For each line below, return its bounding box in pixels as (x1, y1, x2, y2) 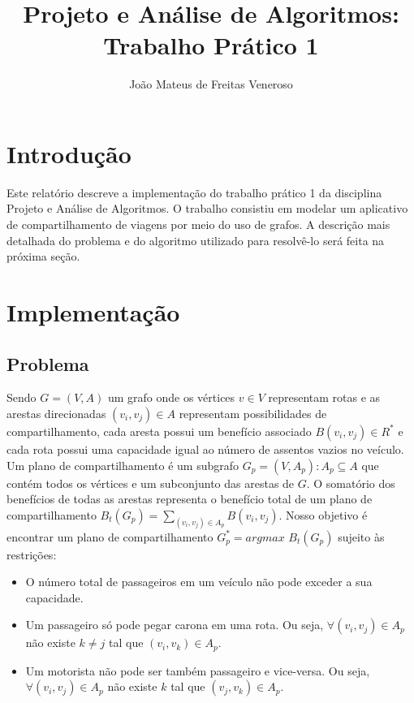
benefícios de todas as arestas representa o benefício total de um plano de (6, 490, 373, 507)
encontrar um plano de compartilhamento (6, 528, 213, 545)
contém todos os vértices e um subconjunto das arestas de (6, 474, 295, 491)
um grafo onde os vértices (107, 389, 235, 406)
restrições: (6, 546, 57, 563)
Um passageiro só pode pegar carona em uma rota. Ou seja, (25, 616, 324, 633)
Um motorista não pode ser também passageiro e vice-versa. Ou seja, (25, 662, 370, 679)
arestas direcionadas (6, 404, 106, 421)
